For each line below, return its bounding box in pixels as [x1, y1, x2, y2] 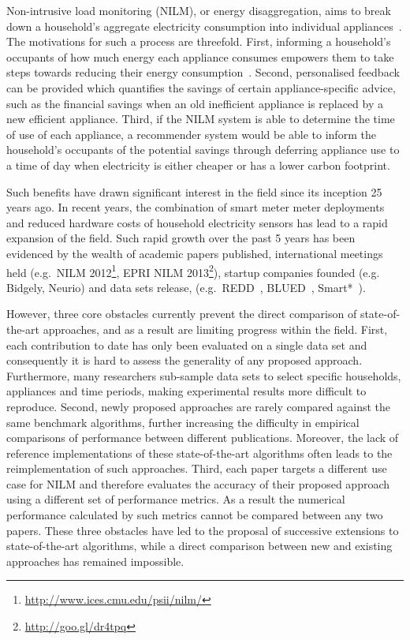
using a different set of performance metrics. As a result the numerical [6, 491, 345, 507]
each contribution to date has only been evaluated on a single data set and [6, 336, 367, 353]
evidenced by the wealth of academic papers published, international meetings [6, 245, 383, 261]
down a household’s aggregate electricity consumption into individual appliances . [6, 17, 402, 34]
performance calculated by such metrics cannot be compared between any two [6, 507, 383, 523]
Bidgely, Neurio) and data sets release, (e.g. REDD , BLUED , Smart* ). [6, 279, 366, 295]
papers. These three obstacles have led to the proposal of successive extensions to [6, 522, 399, 538]
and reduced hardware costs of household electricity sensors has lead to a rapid [6, 214, 388, 230]
